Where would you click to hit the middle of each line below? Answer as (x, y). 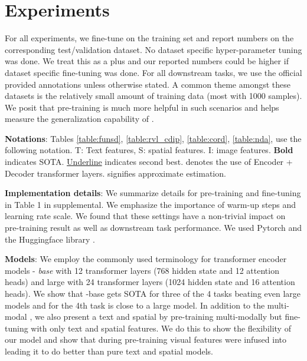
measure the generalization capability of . (79, 119)
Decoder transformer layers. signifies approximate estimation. (115, 173)
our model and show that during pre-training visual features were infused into (146, 340)
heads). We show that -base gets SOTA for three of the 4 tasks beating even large (153, 293)
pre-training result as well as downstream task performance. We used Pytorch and (153, 228)
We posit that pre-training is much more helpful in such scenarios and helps (142, 107)
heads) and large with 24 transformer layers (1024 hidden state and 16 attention (150, 282)
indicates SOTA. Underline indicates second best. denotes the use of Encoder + (149, 162)
